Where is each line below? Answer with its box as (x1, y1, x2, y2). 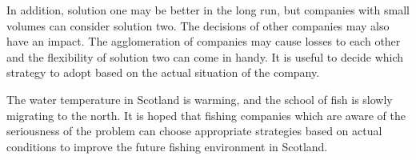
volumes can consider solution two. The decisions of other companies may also (6, 17, 390, 34)
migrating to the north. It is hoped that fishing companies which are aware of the (6, 106, 406, 123)
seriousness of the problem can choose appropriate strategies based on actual (6, 122, 382, 139)
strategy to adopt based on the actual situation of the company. (6, 64, 320, 81)
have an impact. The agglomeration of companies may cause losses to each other (6, 33, 401, 50)
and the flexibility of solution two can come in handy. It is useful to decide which (6, 48, 404, 65)
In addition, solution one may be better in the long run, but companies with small (6, 2, 410, 18)
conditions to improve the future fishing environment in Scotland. (6, 138, 328, 154)
